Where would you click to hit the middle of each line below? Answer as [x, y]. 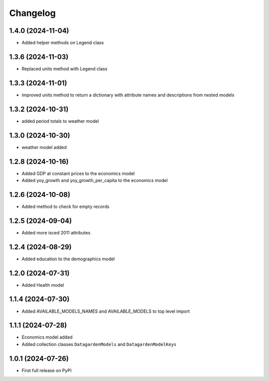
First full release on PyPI [47, 370]
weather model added [44, 147]
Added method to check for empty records [66, 206]
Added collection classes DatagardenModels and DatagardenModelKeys [99, 344]
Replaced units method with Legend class [65, 69]
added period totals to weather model [60, 121]
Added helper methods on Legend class [63, 43]
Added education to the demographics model [68, 259]
